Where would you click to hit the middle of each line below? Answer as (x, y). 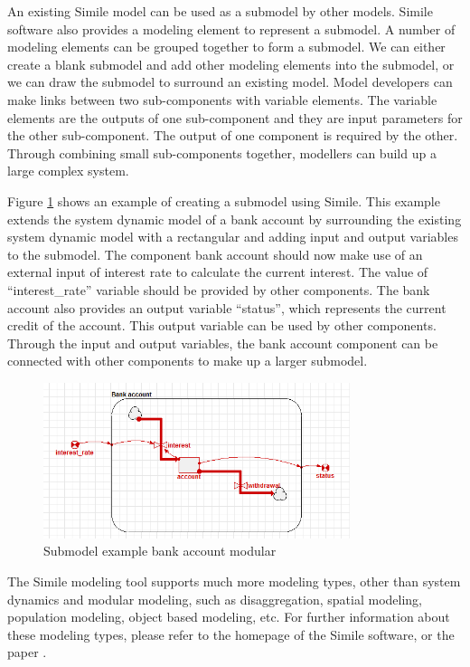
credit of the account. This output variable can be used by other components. (222, 325)
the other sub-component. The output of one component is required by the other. (233, 135)
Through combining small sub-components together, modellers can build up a (222, 152)
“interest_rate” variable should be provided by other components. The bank (219, 289)
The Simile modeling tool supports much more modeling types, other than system (234, 581)
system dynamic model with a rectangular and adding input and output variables (233, 237)
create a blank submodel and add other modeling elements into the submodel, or (231, 64)
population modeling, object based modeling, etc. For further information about (229, 617)
